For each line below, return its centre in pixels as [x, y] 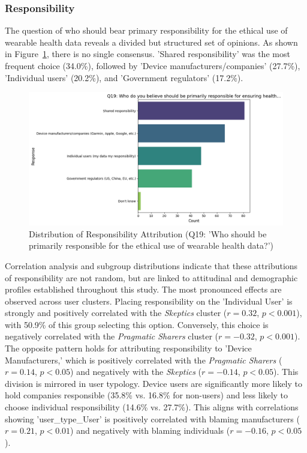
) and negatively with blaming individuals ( [150, 430]
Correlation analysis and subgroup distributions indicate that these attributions [151, 265]
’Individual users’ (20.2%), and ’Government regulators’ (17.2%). [124, 77]
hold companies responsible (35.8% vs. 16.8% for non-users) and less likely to [147, 395]
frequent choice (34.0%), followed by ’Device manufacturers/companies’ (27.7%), [153, 65]
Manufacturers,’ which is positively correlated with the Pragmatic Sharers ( [144, 360]
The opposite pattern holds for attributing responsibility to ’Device [128, 348]
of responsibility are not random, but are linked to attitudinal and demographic [151, 277]
